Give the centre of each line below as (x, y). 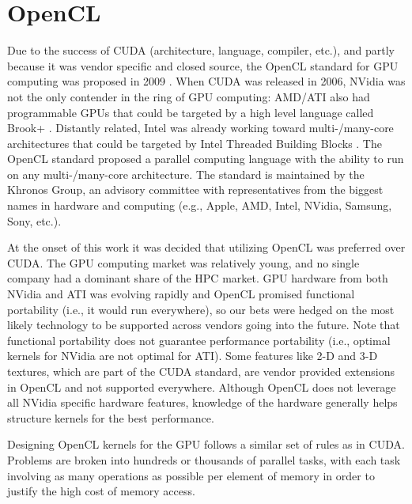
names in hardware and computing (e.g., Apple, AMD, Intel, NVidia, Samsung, (200, 205)
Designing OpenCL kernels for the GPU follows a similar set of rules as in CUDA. (206, 444)
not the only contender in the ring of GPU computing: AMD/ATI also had (189, 96)
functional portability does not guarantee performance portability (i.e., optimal (199, 340)
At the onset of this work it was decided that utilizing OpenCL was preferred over (206, 247)
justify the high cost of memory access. (101, 491)
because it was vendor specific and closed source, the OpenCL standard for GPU (203, 65)
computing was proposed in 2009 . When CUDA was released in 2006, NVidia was (206, 81)
